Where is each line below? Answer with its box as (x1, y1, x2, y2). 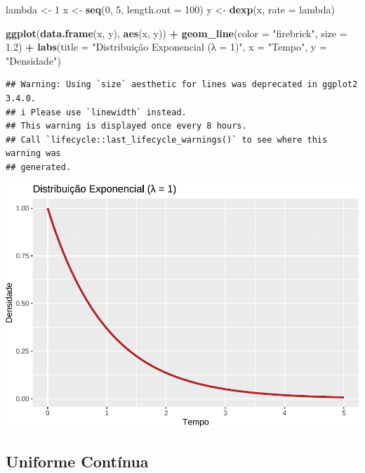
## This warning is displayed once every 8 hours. (6, 121, 247, 131)
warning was (6, 148, 61, 159)
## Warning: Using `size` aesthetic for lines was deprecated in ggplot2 (6, 79, 358, 90)
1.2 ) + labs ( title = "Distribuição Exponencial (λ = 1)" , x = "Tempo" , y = (6, 39, 327, 54)
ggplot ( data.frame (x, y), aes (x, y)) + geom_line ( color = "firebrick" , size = (6, 25, 347, 40)
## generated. (6, 162, 72, 172)
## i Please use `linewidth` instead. (6, 107, 187, 117)
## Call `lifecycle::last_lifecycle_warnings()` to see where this (6, 134, 328, 145)
